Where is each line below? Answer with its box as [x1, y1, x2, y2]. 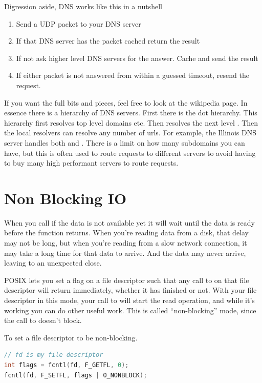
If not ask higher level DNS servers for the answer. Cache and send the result [16, 52, 258, 63]
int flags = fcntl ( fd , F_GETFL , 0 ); [4, 361, 129, 369]
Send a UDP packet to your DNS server [16, 18, 141, 29]
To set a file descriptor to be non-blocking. [4, 332, 138, 342]
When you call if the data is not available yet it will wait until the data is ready [4, 217, 255, 228]
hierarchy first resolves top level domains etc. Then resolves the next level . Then [4, 117, 258, 128]
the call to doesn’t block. [4, 315, 82, 326]
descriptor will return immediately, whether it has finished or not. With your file [4, 285, 257, 295]
